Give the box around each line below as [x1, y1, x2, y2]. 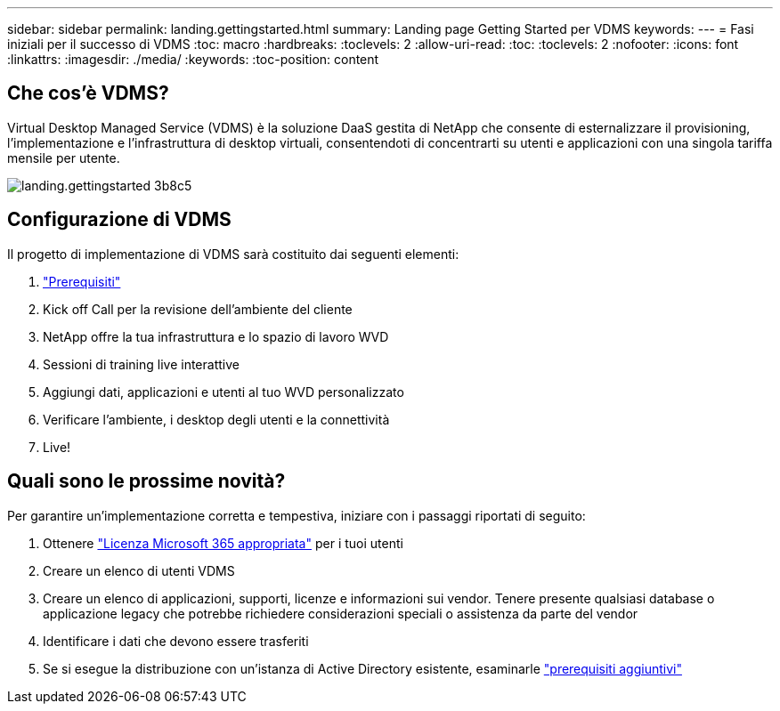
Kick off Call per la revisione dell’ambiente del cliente [43, 301, 353, 317]
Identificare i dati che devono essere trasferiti [43, 633, 309, 649]
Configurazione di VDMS [7, 208, 232, 231]
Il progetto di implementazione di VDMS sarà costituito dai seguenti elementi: [7, 246, 459, 262]
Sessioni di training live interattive [43, 356, 240, 372]
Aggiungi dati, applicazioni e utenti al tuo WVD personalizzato [43, 384, 404, 400]
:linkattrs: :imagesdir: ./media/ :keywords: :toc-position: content [7, 52, 379, 67]
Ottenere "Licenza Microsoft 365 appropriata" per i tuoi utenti [43, 535, 403, 551]
